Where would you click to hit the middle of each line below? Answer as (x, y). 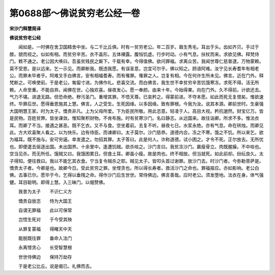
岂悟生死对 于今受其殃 (45, 220)
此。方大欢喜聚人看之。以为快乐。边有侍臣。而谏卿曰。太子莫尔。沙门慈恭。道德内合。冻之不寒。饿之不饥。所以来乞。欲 (136, 133)
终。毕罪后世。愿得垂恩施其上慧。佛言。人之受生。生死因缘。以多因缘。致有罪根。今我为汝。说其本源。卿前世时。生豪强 (136, 104)
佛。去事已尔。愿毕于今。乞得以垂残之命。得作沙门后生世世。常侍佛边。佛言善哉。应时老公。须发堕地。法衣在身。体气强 (136, 175)
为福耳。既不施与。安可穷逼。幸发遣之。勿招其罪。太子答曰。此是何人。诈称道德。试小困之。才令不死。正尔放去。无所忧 (136, 139)
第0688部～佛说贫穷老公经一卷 (75, 13)
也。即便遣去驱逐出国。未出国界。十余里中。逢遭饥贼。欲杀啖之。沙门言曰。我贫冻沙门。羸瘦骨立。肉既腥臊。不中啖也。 (136, 146)
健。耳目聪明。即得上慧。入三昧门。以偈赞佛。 (59, 182)
